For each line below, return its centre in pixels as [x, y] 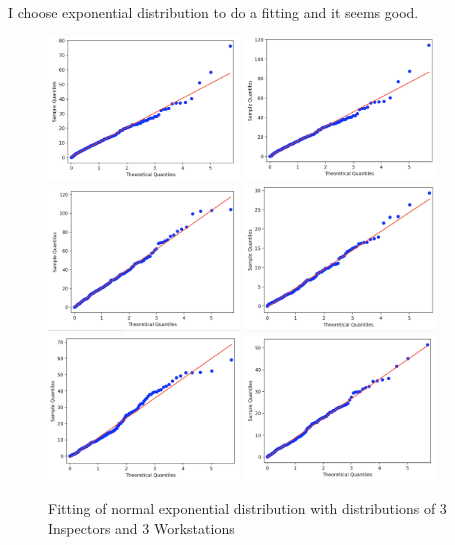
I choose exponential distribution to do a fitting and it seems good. [213, 12]
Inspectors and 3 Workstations [141, 527]
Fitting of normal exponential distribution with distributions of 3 [247, 508]
